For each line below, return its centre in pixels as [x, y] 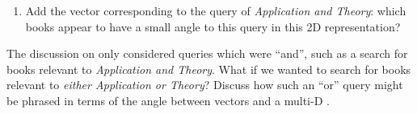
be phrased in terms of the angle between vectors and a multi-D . [168, 100]
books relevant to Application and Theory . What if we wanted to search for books [209, 69]
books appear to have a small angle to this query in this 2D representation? [213, 26]
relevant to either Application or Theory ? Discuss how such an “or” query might [205, 85]
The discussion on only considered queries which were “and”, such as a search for [207, 53]
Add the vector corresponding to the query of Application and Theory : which [216, 10]
